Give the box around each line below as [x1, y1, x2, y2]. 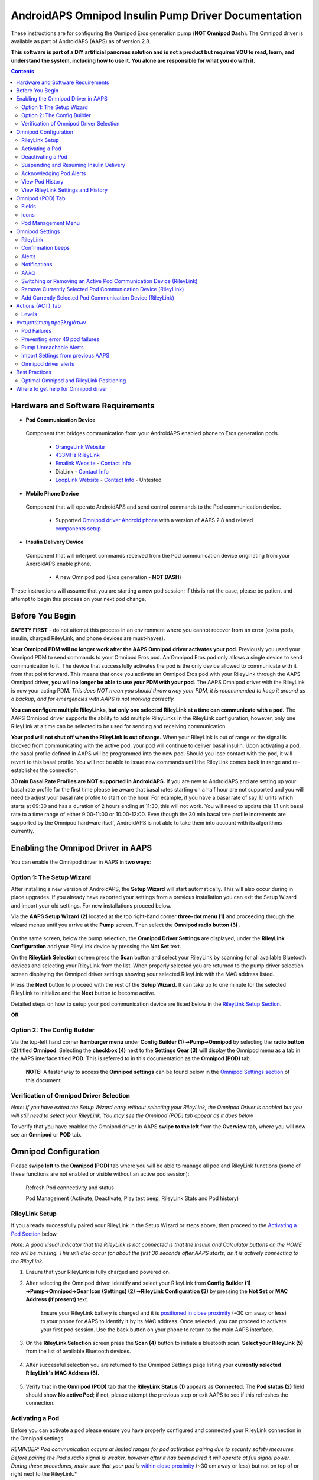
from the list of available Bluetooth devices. [25, 1347, 131, 1355]
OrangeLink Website [55, 443, 105, 450]
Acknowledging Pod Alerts [21, 169, 86, 177]
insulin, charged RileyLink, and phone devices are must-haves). [11, 635, 165, 642]
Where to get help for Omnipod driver [16, 385, 108, 392]
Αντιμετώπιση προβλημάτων [16, 318, 87, 326]
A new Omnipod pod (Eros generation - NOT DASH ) [55, 574, 181, 581]
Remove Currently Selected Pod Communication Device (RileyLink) [21, 286, 184, 293]
